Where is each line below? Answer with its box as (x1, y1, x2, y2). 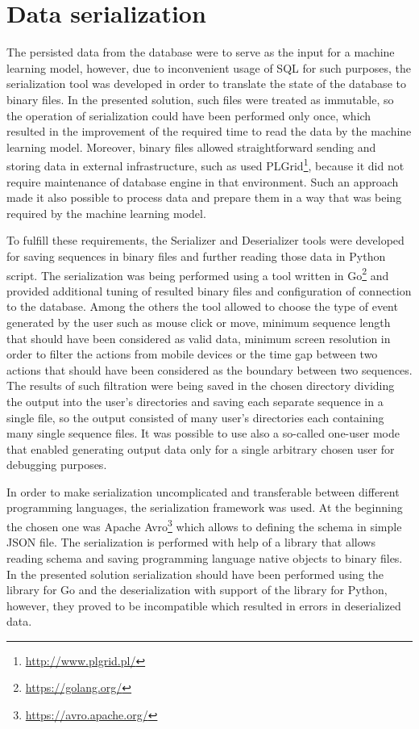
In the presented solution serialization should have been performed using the (6, 565, 384, 582)
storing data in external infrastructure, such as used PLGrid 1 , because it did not (6, 155, 404, 174)
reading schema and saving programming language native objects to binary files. (6, 549, 403, 566)
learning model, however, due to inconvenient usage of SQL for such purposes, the (6, 59, 411, 76)
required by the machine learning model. (6, 204, 206, 221)
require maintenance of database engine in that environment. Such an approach (6, 173, 399, 190)
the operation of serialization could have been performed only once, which (6, 107, 371, 124)
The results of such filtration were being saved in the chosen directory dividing (6, 377, 395, 394)
